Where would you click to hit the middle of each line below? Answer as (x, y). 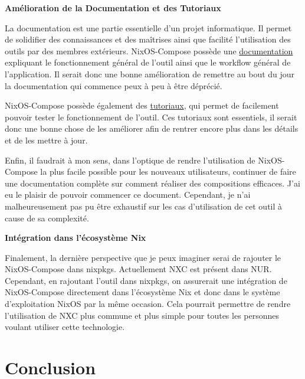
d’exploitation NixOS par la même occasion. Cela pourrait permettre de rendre (148, 304)
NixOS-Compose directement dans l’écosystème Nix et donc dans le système (142, 292)
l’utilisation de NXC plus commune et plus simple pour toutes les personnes (142, 315)
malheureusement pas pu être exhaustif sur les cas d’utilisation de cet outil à (144, 206)
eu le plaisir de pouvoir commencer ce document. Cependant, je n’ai (128, 195)
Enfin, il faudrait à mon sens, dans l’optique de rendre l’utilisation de (130, 160)
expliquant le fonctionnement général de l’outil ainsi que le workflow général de (148, 62)
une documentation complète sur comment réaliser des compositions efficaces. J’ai (152, 183)
